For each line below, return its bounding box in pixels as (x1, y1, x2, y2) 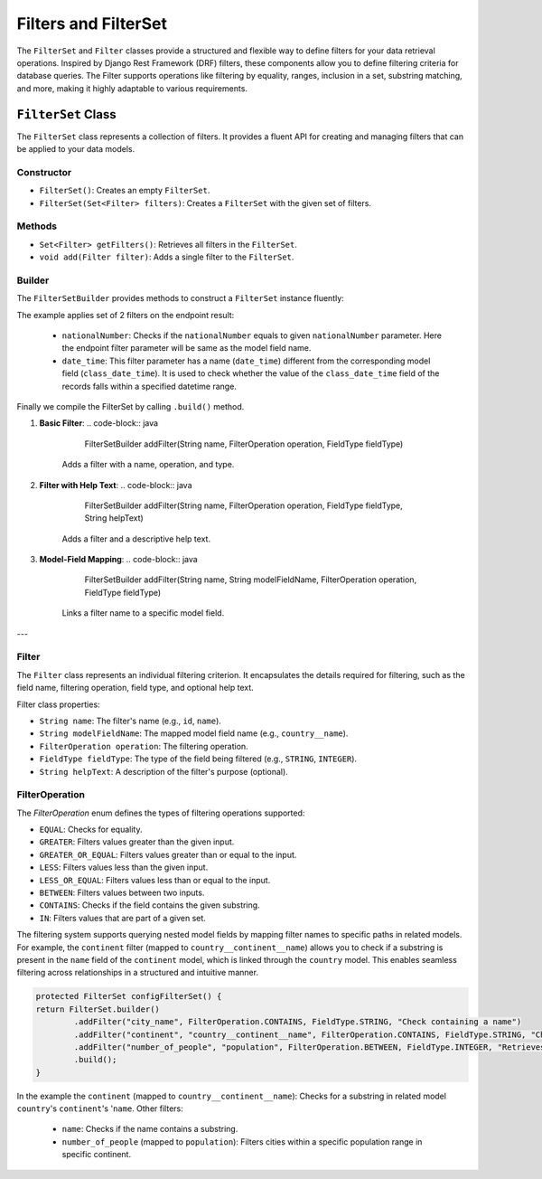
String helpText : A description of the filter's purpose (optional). (39, 766, 288, 777)
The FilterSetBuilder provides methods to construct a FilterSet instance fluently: (16, 293, 345, 304)
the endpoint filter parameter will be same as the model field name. (61, 343, 312, 354)
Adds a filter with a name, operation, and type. (61, 459, 235, 470)
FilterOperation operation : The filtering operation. (39, 740, 248, 751)
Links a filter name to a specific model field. (61, 608, 225, 618)
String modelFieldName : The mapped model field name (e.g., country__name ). (39, 728, 349, 739)
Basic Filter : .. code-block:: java (39, 418, 158, 429)
